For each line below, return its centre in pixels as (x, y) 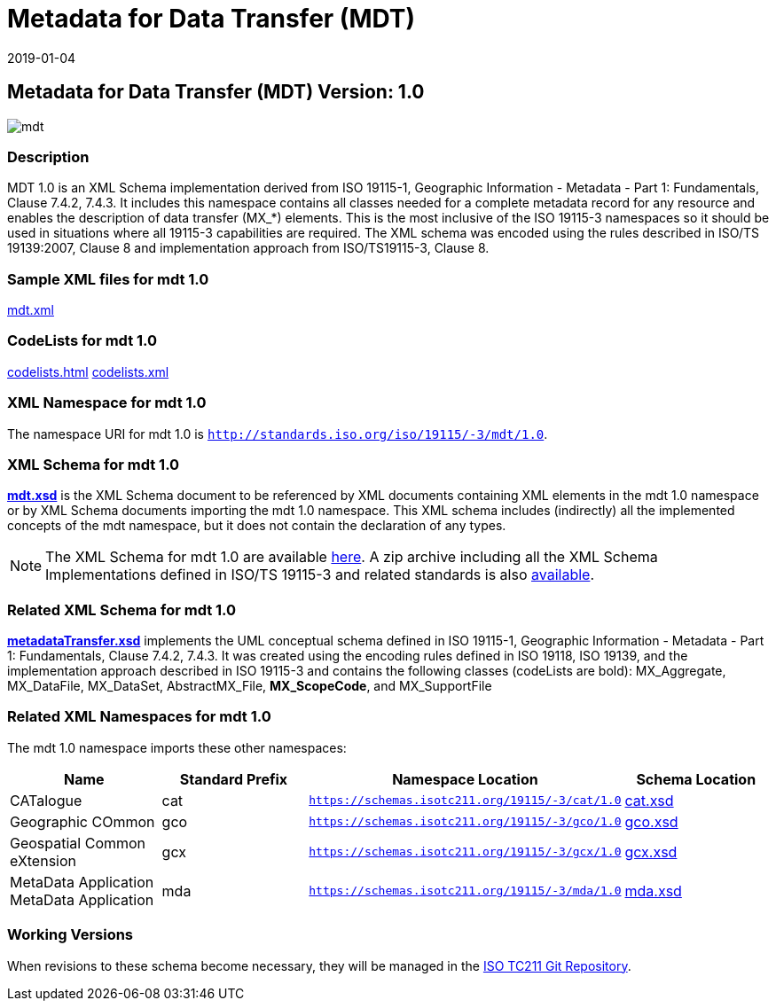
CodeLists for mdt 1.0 (82, 341)
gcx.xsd (651, 852)
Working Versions (71, 935)
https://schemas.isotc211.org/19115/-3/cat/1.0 (465, 801)
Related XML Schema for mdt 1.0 (122, 609)
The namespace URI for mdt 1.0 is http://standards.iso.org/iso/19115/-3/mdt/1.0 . (278, 434)
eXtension (43, 860)
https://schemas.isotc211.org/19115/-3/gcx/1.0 (465, 852)
